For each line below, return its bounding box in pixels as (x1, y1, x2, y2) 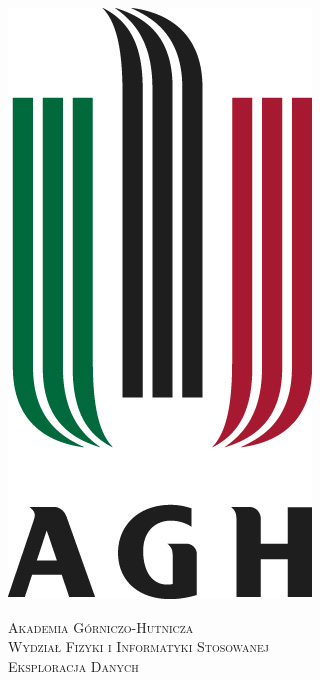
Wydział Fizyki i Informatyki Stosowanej (8, 636, 269, 657)
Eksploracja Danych (8, 655, 139, 676)
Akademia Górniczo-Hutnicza (8, 616, 194, 637)
